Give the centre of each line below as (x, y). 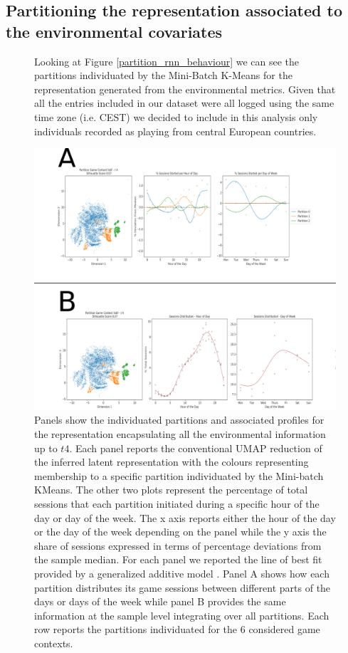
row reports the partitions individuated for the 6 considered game (177, 629)
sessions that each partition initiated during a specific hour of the (177, 503)
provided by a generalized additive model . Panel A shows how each (182, 573)
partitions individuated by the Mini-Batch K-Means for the (163, 75)
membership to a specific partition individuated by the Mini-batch (179, 475)
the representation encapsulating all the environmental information (180, 434)
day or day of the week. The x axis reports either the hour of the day (185, 517)
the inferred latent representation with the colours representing (172, 462)
